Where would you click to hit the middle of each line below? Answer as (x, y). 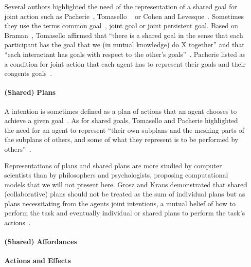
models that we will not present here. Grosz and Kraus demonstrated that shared (126, 184)
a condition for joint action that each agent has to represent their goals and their (125, 63)
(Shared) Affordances (41, 241)
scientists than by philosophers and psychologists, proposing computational (116, 175)
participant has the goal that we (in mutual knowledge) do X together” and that (125, 44)
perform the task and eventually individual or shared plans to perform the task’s (125, 213)
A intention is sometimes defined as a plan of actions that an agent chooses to (121, 111)
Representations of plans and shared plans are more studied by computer (113, 165)
